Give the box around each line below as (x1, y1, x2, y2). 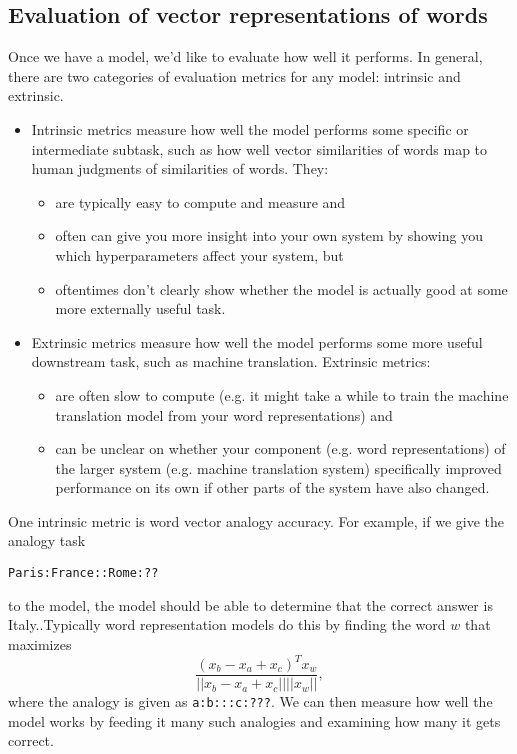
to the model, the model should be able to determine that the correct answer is (8, 594, 493, 615)
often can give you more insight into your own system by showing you (55, 225, 483, 246)
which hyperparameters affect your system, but (55, 244, 344, 265)
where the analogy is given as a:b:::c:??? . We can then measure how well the (8, 691, 493, 712)
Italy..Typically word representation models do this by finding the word (8, 614, 446, 635)
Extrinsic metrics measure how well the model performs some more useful (31, 331, 483, 352)
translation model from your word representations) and (55, 404, 393, 425)
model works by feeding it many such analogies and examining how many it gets (8, 710, 501, 731)
